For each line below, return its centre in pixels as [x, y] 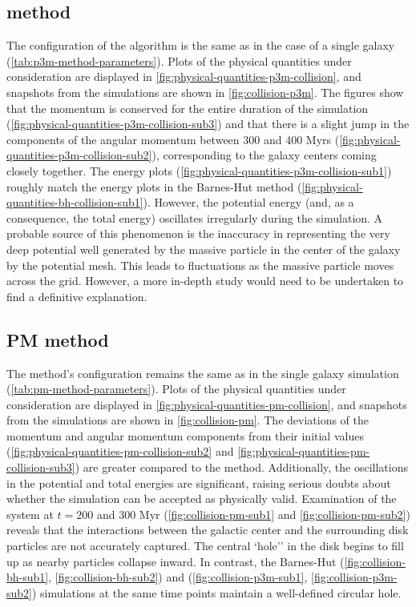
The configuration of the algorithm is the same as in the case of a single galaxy [201, 45]
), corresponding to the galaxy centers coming [264, 155]
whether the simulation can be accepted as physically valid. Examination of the [202, 498]
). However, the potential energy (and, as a [248, 202]
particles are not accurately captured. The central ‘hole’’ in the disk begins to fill [205, 546]
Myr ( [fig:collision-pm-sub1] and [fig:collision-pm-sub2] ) [275, 514]
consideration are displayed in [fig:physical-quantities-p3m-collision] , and [184, 76]
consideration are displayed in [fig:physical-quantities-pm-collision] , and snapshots [207, 404]
